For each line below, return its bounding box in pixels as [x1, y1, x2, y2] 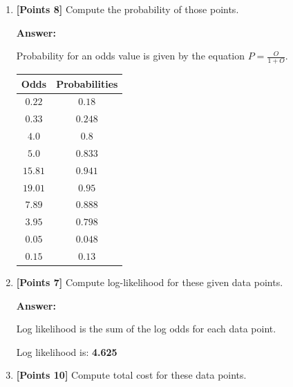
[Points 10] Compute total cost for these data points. [16, 368, 247, 382]
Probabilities [56, 76, 118, 91]
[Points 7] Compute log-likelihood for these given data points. [16, 275, 283, 290]
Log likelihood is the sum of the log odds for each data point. [16, 321, 276, 336]
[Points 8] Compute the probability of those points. [16, 2, 239, 16]
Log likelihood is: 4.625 [16, 344, 117, 359]
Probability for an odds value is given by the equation [16, 48, 245, 63]
